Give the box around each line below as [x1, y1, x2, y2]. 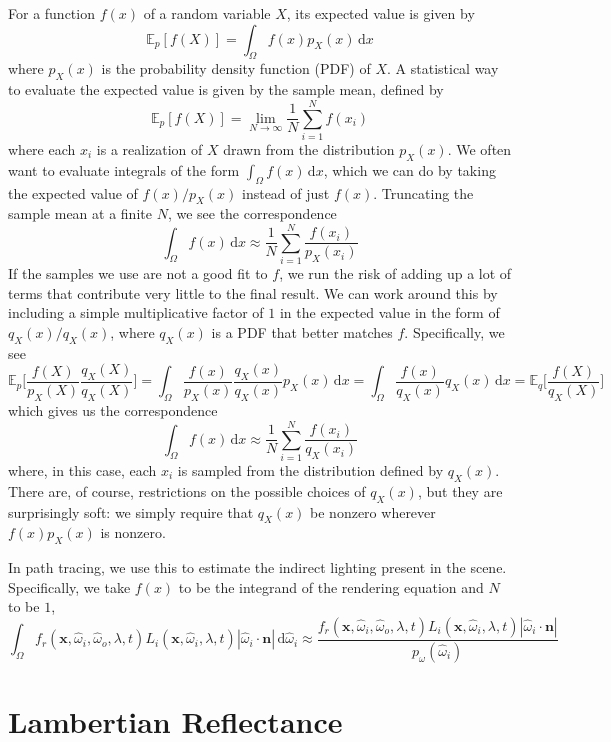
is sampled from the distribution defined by [177, 459, 444, 480]
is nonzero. [100, 522, 166, 543]
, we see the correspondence [167, 203, 337, 224]
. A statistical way [387, 58, 499, 79]
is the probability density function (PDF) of [101, 58, 371, 79]
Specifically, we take [8, 576, 131, 597]
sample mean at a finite [8, 203, 152, 224]
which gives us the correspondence [8, 400, 218, 421]
